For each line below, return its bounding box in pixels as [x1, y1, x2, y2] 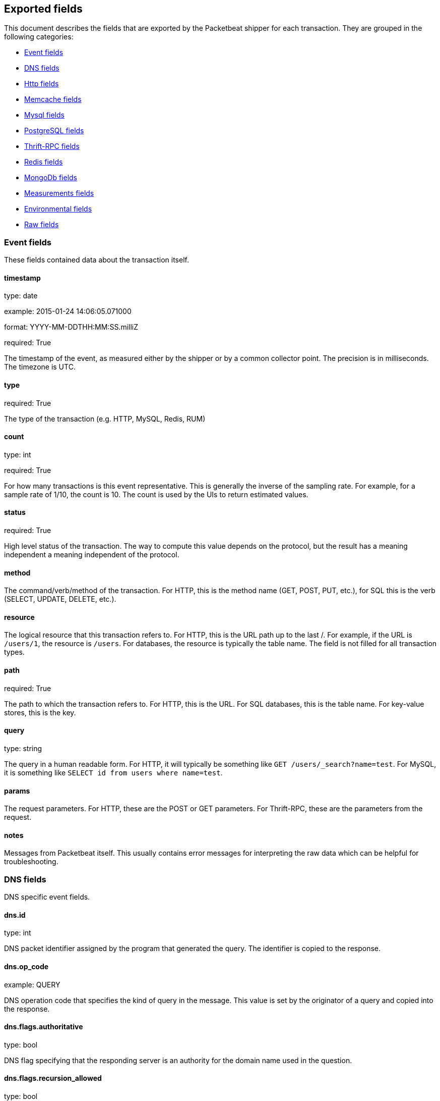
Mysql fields [24, 111, 65, 120]
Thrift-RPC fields [24, 142, 80, 151]
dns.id [4, 910, 26, 919]
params [4, 786, 30, 795]
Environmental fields [24, 204, 92, 214]
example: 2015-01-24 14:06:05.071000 [4, 307, 132, 316]
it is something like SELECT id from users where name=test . [4, 768, 223, 777]
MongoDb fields [24, 173, 77, 182]
